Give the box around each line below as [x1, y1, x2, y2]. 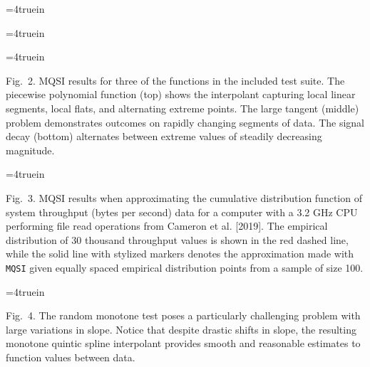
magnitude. [6, 142, 55, 157]
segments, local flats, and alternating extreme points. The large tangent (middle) [6, 100, 359, 115]
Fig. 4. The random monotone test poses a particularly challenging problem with [6, 308, 361, 323]
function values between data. [6, 349, 135, 364]
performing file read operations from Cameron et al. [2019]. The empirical [6, 218, 328, 233]
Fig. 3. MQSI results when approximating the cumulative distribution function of [6, 190, 362, 205]
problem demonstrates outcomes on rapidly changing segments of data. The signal [6, 115, 365, 129]
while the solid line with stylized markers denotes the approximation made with [6, 246, 354, 261]
